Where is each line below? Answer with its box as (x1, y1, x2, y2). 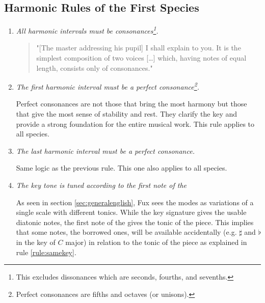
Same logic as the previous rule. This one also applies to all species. (16, 162, 227, 173)
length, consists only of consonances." (36, 62, 153, 73)
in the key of (16, 237, 56, 247)
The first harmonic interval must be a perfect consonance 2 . (16, 80, 199, 92)
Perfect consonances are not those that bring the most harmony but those (16, 98, 247, 109)
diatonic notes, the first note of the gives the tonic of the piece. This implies (16, 216, 254, 227)
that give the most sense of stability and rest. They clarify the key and (16, 108, 237, 119)
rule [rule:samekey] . (16, 246, 76, 257)
